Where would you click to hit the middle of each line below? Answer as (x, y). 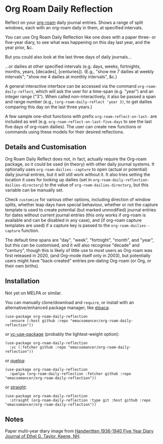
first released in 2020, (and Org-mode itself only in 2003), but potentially (78, 255)
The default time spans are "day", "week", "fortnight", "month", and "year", (80, 240)
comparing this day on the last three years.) (49, 107)
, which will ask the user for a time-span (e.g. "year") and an (93, 91)
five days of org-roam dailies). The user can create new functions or (73, 126)
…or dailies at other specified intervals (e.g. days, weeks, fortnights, (73, 66)
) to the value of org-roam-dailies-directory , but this (95, 185)
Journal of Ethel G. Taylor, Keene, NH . (43, 436)
